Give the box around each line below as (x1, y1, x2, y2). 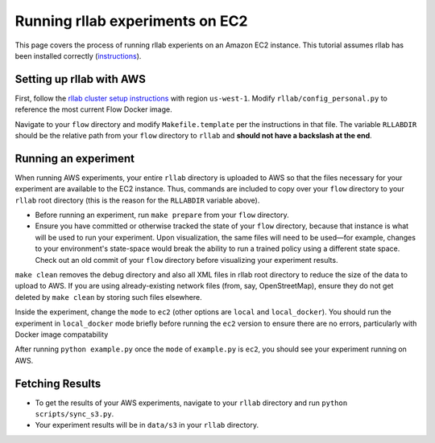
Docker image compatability (14, 330, 109, 339)
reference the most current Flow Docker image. (14, 105, 172, 114)
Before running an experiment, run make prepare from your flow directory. (35, 210, 289, 220)
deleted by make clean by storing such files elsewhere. (14, 292, 202, 301)
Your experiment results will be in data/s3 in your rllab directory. (35, 420, 259, 430)
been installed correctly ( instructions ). (14, 51, 142, 60)
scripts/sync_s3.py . (35, 409, 114, 419)
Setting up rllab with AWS (14, 72, 147, 86)
